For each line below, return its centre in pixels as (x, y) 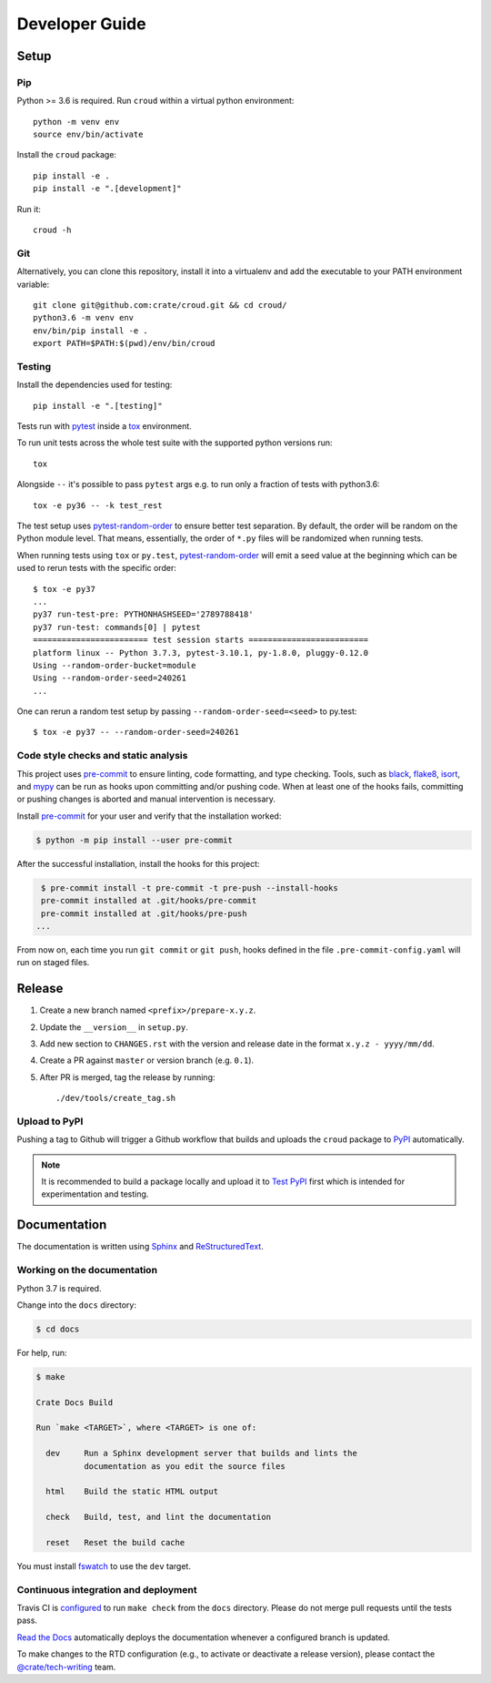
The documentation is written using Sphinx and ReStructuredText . (140, 1247)
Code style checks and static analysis (102, 756)
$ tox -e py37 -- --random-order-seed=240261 (136, 732)
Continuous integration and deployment (107, 1589)
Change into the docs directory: (76, 1305)
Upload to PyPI (50, 1121)
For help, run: (42, 1352)
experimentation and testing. (95, 1194)
